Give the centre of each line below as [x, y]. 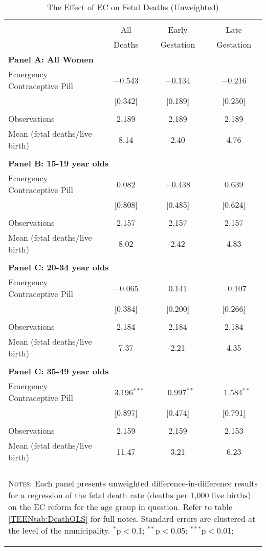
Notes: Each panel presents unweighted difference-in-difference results [133, 483]
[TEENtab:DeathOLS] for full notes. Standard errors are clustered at [132, 518]
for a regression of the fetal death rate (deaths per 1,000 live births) [130, 495]
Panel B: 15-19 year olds [59, 163]
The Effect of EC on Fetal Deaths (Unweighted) [133, 7]
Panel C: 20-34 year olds [59, 267]
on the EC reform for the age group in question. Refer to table [120, 507]
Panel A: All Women [51, 59]
